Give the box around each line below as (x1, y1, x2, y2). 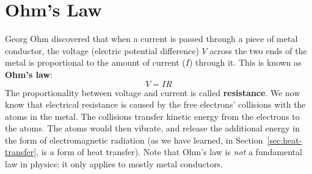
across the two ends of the (209, 44, 307, 57)
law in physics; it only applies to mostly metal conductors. (5, 158, 223, 170)
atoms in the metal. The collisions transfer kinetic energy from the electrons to (5, 110, 300, 122)
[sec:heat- (267, 133, 302, 146)
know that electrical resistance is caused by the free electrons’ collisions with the (5, 98, 306, 111)
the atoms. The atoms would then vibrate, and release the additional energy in (5, 122, 300, 134)
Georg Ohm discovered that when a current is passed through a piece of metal (5, 32, 298, 45)
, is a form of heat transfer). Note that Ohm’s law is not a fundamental (36, 145, 302, 158)
